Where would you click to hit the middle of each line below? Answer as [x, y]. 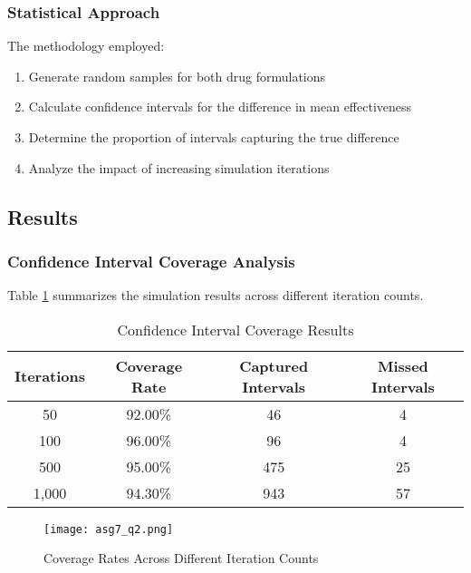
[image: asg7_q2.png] [109, 529]
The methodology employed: [86, 46]
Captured [274, 365]
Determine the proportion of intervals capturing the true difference [214, 137]
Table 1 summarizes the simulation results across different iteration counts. [216, 295]
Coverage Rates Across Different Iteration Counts [181, 558]
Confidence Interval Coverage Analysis [151, 261]
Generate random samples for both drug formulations [177, 76]
